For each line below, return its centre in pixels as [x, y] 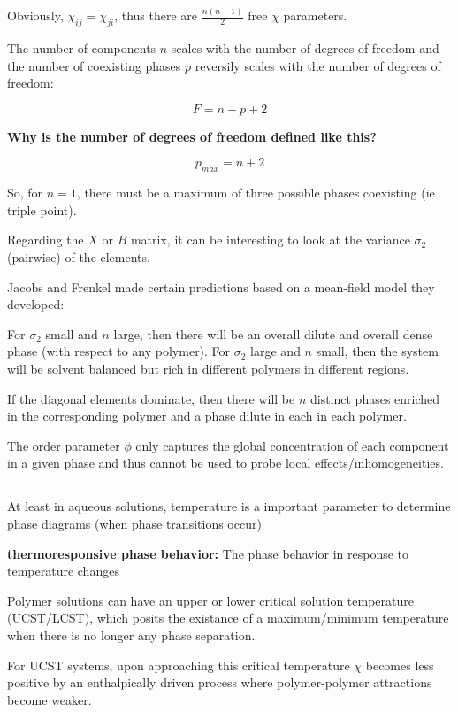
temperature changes [63, 571]
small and [72, 333]
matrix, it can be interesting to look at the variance [270, 240]
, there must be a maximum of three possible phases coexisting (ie [256, 193]
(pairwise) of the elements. [79, 257]
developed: [36, 304]
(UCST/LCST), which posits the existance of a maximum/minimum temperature [228, 618]
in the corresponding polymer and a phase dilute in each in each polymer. [207, 416]
